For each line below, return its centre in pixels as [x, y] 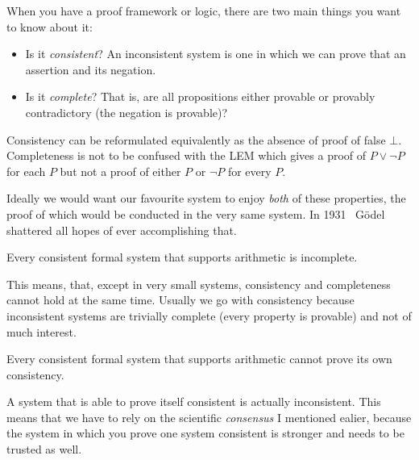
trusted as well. [44, 449]
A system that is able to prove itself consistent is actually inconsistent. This [194, 401]
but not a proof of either [120, 171]
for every [249, 171]
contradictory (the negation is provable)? [127, 112]
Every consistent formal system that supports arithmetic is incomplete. [182, 257]
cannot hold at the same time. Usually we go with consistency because [180, 300]
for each [26, 171]
